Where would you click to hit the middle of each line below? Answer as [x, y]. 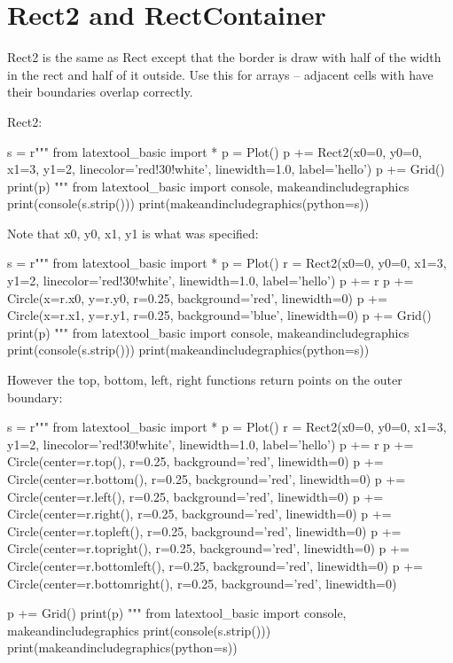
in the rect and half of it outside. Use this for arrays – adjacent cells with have [220, 74]
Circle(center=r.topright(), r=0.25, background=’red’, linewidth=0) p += [208, 548]
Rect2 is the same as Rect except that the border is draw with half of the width [224, 57]
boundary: [35, 397]
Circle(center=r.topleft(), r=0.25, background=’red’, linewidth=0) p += [204, 530]
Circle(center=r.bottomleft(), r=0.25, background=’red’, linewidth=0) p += [215, 565]
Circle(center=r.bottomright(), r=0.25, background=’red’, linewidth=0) [202, 583]
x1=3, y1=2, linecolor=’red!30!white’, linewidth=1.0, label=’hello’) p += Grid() [226, 169]
